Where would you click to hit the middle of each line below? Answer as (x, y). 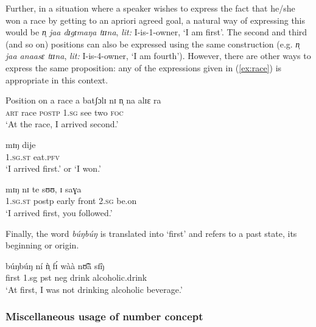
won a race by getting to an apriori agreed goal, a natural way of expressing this (156, 20)
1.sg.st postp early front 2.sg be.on (71, 201)
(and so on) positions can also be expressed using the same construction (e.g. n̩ (153, 44)
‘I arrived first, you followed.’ (59, 212)
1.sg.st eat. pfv (33, 156)
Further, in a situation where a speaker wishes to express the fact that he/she (150, 8)
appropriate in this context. (57, 79)
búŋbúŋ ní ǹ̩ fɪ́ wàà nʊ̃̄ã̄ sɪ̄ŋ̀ (55, 265)
